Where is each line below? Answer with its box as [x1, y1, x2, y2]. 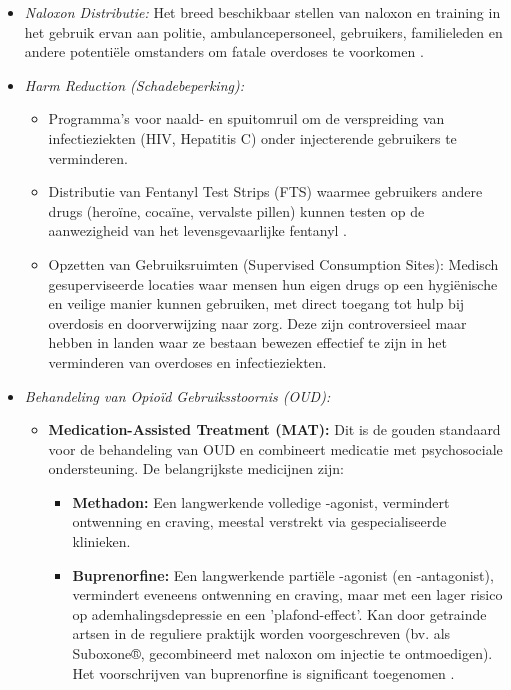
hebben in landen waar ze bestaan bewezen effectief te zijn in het [48, 332, 447, 353]
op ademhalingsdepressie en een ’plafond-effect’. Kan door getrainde [72, 603, 487, 624]
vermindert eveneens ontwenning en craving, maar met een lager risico [72, 584, 503, 605]
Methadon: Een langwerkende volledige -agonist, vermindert [72, 491, 450, 512]
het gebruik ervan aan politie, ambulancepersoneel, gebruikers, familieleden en [24, 21, 503, 42]
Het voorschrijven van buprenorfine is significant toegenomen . [72, 662, 455, 683]
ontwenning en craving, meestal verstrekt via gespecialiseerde [72, 511, 447, 532]
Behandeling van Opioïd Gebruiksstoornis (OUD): [24, 385, 331, 406]
